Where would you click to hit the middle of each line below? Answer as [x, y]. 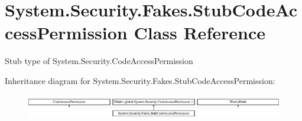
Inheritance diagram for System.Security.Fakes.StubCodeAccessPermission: [140, 80]
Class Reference [199, 33]
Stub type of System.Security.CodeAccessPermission [99, 61]
